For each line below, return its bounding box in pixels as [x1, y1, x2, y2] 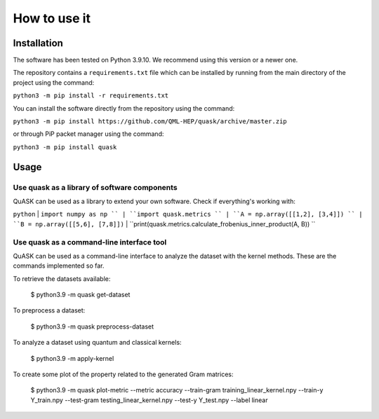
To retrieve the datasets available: [13, 274, 111, 283]
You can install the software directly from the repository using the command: [13, 104, 235, 112]
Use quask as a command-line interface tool [13, 237, 167, 247]
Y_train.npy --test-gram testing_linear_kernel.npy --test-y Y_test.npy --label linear [30, 396, 268, 404]
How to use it [13, 11, 91, 26]
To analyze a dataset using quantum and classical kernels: [13, 338, 182, 347]
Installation [13, 37, 63, 49]
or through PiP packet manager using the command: [13, 130, 164, 138]
